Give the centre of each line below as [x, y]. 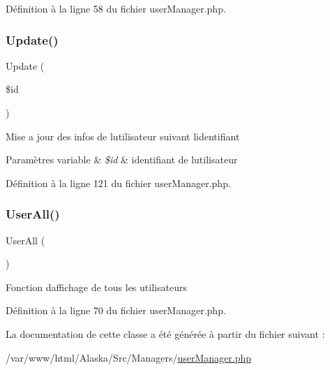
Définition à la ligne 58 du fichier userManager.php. [116, 8]
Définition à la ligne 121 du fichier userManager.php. [118, 183]
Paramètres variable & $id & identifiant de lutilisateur [122, 160]
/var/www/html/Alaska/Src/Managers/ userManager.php [129, 357]
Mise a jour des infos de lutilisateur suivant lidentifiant [123, 136]
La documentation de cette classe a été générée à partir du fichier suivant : [165, 333]
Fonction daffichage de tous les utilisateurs [96, 287]
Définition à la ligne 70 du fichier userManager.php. [116, 310]
